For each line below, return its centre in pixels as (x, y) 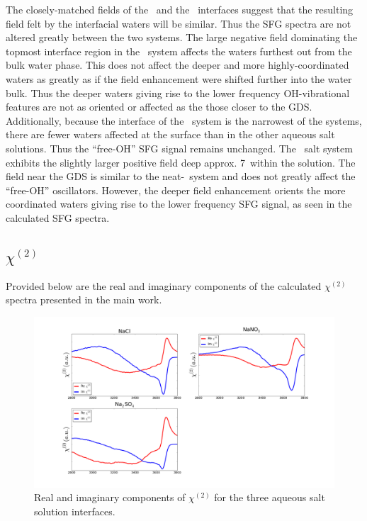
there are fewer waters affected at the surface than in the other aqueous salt (170, 134)
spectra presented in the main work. (84, 299)
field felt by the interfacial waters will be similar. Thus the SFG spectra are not (179, 23)
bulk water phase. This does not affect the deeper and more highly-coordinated (177, 65)
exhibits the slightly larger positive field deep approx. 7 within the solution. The (181, 162)
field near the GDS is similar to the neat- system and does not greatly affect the (181, 176)
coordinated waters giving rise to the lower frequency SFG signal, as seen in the (179, 204)
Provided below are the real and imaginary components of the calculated (164, 285)
